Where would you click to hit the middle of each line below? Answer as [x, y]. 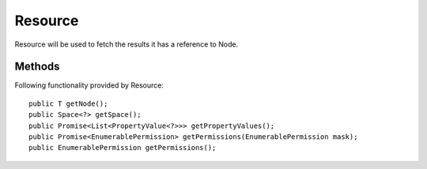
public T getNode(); [68, 103]
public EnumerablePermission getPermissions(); [123, 148]
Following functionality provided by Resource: [89, 85]
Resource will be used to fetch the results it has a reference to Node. [127, 44]
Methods [37, 67]
